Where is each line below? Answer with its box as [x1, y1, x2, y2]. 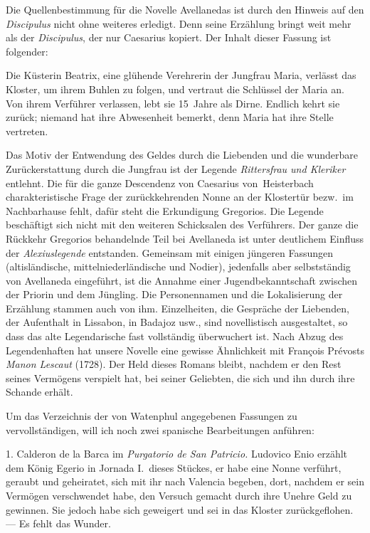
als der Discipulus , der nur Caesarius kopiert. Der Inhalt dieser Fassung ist [6, 30, 332, 45]
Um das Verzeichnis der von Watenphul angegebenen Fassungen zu [6, 408, 297, 423]
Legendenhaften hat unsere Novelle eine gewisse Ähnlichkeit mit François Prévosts [6, 342, 364, 357]
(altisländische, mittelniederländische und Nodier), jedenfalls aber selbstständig [6, 259, 351, 274]
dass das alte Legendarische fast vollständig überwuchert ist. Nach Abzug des [6, 329, 344, 344]
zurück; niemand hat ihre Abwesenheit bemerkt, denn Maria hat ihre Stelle [6, 110, 334, 125]
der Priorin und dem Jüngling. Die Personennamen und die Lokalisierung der [6, 287, 343, 302]
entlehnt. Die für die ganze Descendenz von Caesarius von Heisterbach [6, 175, 314, 190]
